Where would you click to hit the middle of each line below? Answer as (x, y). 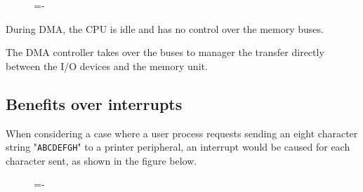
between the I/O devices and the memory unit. (107, 66)
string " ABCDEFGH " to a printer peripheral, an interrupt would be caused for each (178, 147)
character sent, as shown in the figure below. (101, 160)
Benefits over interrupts (94, 103)
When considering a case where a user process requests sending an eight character (182, 133)
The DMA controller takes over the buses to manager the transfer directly (165, 52)
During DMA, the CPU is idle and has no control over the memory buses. (165, 28)
